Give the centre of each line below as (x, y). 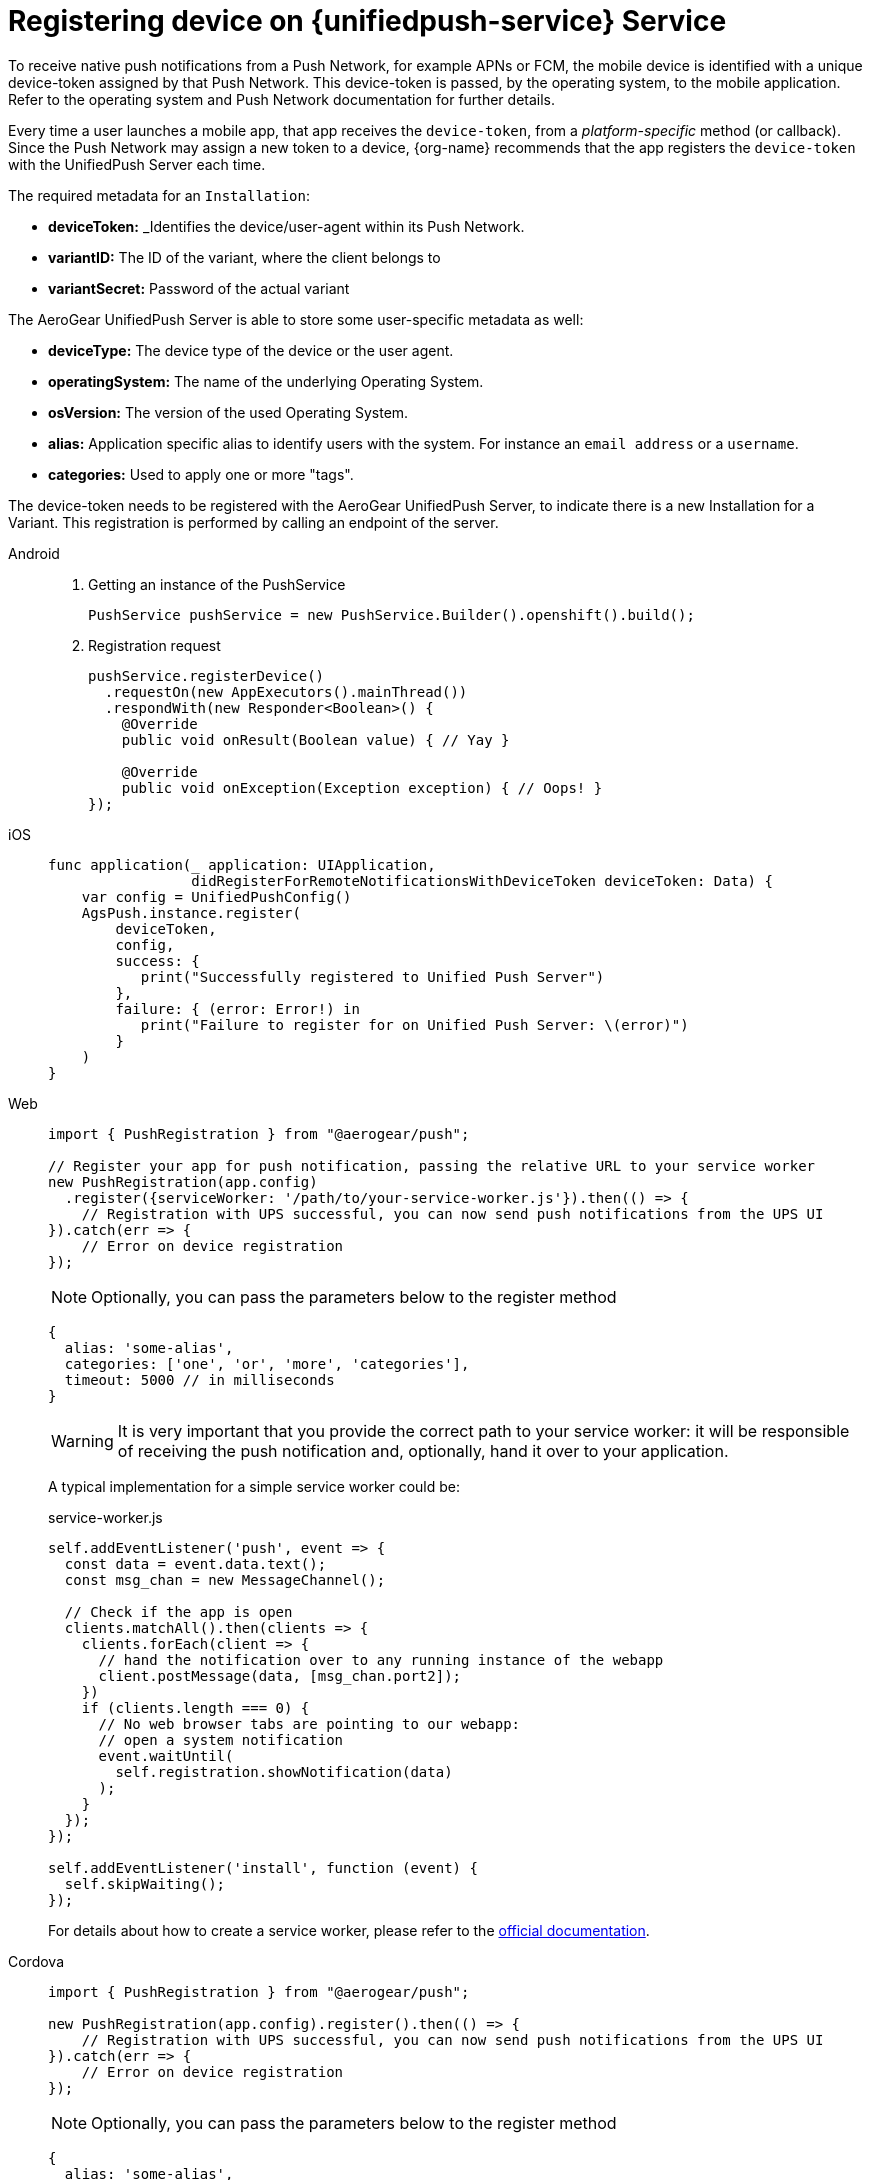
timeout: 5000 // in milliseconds (199, 1379)
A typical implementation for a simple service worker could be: (254, 1486)
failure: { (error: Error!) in (237, 1008)
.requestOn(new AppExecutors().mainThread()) (286, 691)
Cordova (36, 1961)
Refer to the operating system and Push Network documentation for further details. (282, 99)
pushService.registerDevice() (206, 675)
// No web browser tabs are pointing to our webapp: (309, 1723)
